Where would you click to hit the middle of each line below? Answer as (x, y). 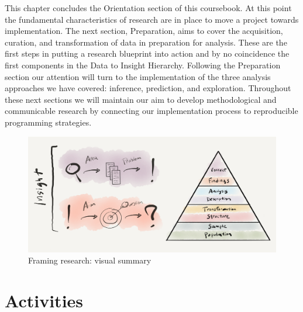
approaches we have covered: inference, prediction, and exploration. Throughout (148, 88)
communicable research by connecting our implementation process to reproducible (151, 111)
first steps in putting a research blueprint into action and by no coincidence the (147, 53)
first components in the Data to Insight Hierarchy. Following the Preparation (143, 65)
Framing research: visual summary (90, 260)
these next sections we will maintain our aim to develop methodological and (141, 99)
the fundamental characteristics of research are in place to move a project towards (152, 19)
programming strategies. (48, 122)
